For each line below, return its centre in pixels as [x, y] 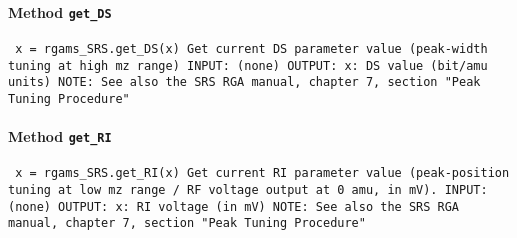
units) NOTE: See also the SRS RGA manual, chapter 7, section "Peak [244, 82]
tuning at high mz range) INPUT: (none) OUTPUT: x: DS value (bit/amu [248, 65]
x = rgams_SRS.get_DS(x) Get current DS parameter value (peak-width [251, 48]
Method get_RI [60, 136]
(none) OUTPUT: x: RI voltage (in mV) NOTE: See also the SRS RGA [234, 206]
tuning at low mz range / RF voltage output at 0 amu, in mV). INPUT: [248, 190]
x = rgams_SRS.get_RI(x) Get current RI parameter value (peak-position [262, 173]
